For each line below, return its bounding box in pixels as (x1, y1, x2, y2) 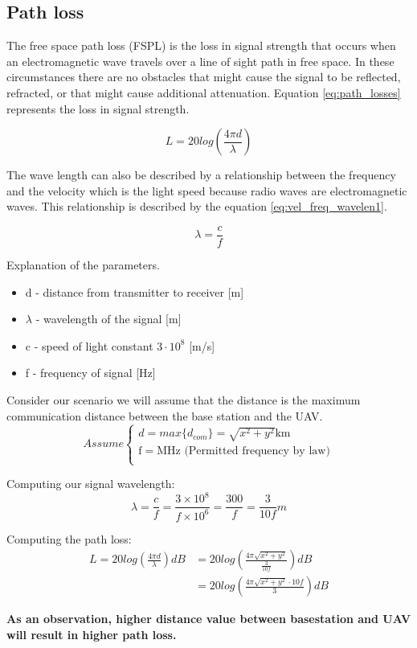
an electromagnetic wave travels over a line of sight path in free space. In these (6, 52, 395, 69)
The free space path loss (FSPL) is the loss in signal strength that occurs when (6, 37, 396, 54)
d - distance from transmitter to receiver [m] (25, 283, 244, 300)
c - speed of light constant (25, 337, 153, 354)
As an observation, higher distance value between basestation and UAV (6, 610, 411, 627)
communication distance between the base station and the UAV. (6, 407, 323, 424)
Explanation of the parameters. (6, 256, 160, 273)
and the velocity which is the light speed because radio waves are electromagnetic (6, 182, 407, 199)
